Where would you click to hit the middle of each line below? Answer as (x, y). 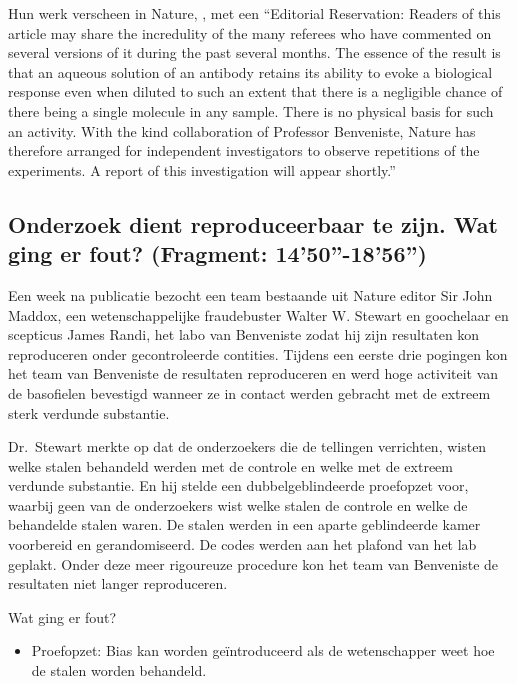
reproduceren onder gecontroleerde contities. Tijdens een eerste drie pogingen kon (258, 353)
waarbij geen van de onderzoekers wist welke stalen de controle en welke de (238, 504)
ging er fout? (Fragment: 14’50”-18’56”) (217, 253)
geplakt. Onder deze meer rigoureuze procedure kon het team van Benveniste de (253, 563)
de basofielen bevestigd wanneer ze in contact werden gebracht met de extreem (249, 392)
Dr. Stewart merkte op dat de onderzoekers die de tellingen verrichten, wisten (247, 446)
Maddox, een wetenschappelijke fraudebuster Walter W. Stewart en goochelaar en (258, 314)
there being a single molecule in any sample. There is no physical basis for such (251, 110)
